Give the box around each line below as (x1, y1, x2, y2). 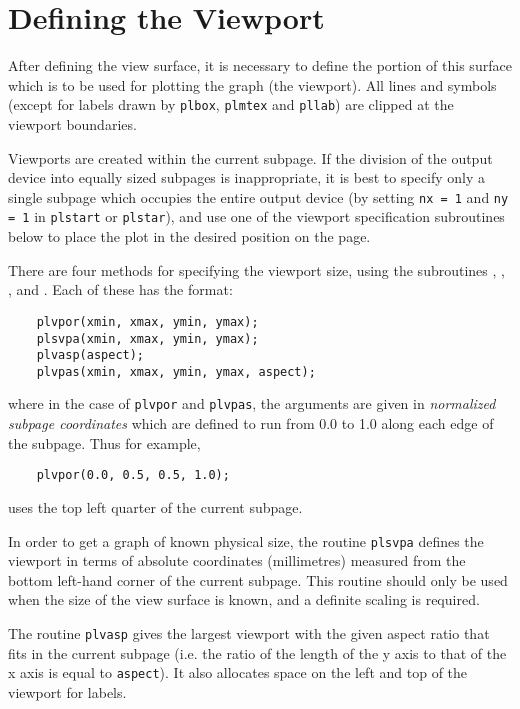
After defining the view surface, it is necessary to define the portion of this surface (8, 55, 512, 76)
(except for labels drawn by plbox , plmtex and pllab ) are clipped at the (8, 94, 454, 115)
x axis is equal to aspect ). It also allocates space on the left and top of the (8, 662, 468, 683)
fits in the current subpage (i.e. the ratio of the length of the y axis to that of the (8, 642, 507, 663)
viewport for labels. (8, 681, 127, 702)
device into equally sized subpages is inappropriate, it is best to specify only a (8, 167, 486, 188)
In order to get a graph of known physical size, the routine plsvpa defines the (8, 530, 484, 551)
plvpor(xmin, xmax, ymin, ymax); (36, 314, 259, 329)
